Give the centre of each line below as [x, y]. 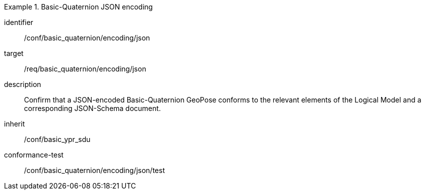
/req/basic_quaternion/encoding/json [85, 69]
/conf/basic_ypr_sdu [57, 139]
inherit [15, 124]
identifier [19, 22]
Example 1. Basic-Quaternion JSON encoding [79, 7]
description [23, 84]
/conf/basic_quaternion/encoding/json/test [95, 170]
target [14, 53]
